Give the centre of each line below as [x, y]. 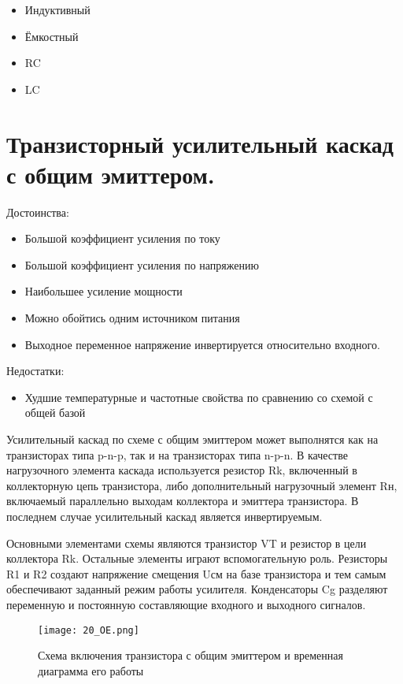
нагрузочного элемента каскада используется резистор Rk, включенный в [182, 470]
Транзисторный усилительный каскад [200, 143]
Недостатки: [35, 371]
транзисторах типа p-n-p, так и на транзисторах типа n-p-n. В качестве [177, 454]
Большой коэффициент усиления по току [122, 238]
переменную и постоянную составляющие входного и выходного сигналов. [186, 604]
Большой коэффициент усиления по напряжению [142, 264]
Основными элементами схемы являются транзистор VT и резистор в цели [187, 543]
